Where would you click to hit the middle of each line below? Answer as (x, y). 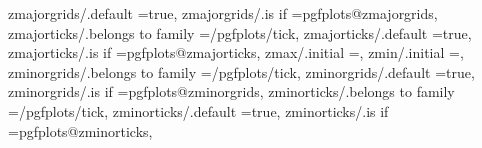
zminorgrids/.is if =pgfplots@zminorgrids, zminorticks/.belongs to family (231, 91)
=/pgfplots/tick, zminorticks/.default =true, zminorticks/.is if (198, 110)
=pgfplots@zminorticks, (80, 130)
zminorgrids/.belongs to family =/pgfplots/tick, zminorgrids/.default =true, (241, 71)
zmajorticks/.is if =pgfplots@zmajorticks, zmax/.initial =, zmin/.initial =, (236, 52)
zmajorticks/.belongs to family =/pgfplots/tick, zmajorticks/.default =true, (240, 32)
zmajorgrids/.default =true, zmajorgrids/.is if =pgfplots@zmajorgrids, (223, 13)
